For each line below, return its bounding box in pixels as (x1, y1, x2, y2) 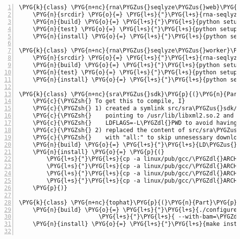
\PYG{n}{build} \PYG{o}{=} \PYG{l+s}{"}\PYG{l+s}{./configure (32, 206, 238, 213)
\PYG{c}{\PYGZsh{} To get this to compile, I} (32, 98, 185, 105)
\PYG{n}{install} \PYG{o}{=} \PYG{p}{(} (32, 148, 165, 155)
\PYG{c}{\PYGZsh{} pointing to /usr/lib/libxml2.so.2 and (32, 112, 234, 119)
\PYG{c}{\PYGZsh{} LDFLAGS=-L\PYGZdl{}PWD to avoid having (32, 119, 238, 126)
